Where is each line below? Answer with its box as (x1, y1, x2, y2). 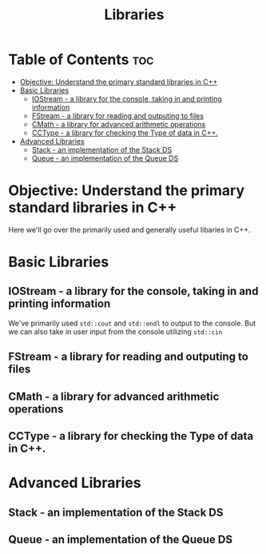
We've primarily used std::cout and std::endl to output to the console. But (8, 318, 256, 328)
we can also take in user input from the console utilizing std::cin (8, 326, 223, 337)
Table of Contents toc (8, 50, 154, 69)
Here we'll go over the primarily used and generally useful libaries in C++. (8, 225, 251, 234)
